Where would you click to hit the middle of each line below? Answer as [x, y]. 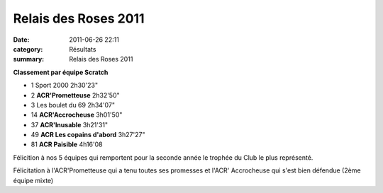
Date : [21, 40]
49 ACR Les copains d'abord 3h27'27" [88, 135]
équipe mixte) [33, 180]
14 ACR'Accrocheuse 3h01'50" [77, 115]
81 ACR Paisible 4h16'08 [67, 144]
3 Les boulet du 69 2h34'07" [73, 105]
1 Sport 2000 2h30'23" [65, 86]
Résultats [83, 49]
